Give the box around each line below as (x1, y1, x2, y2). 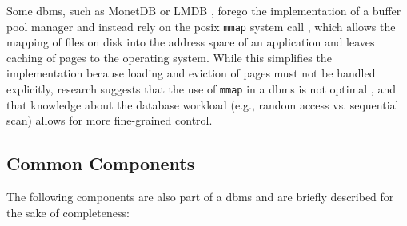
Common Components (6, 151, 195, 176)
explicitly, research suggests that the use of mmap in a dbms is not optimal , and (6, 81, 396, 97)
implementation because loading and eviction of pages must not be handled (6, 65, 376, 81)
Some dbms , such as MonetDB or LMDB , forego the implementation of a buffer (6, 2, 401, 18)
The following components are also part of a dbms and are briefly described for (6, 188, 394, 205)
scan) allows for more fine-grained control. (6, 112, 213, 129)
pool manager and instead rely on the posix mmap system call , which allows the (6, 18, 396, 34)
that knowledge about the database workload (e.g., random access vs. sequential (6, 96, 399, 113)
